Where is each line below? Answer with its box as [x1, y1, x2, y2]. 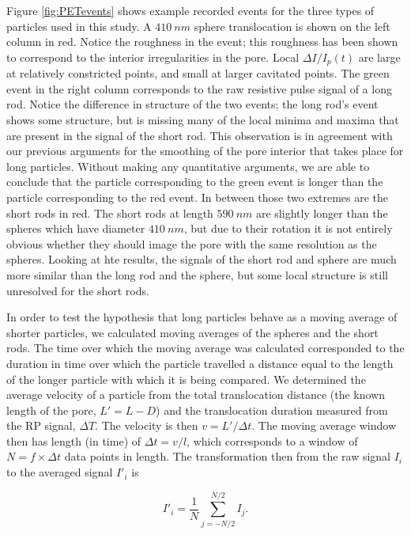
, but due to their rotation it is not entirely [183, 220, 393, 237]
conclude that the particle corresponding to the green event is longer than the [6, 173, 383, 190]
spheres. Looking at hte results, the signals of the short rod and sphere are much [6, 251, 397, 267]
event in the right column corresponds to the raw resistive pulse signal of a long [6, 80, 392, 97]
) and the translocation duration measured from [156, 401, 388, 418]
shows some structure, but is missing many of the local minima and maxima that [6, 112, 399, 128]
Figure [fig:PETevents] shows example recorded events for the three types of [6, 2, 375, 18]
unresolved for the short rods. [6, 282, 149, 298]
